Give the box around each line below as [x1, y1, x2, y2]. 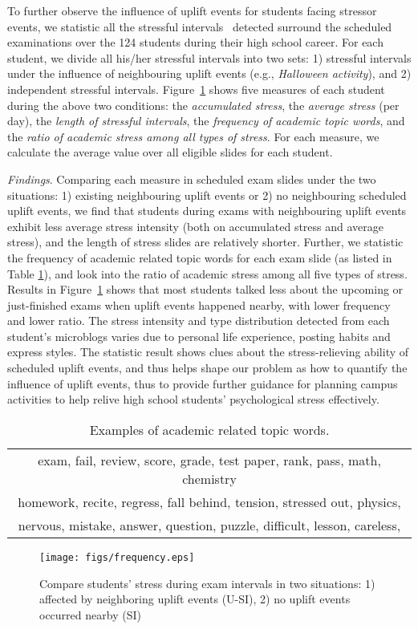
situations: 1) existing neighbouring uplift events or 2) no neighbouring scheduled [7, 186, 407, 203]
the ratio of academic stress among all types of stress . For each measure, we [7, 128, 379, 144]
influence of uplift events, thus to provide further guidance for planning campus [7, 375, 398, 392]
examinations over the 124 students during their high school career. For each [7, 34, 384, 51]
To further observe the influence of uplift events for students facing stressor [7, 2, 377, 18]
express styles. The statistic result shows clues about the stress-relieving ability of [7, 343, 409, 360]
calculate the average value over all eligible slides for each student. [7, 144, 333, 160]
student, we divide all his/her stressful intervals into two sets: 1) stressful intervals [7, 49, 412, 66]
